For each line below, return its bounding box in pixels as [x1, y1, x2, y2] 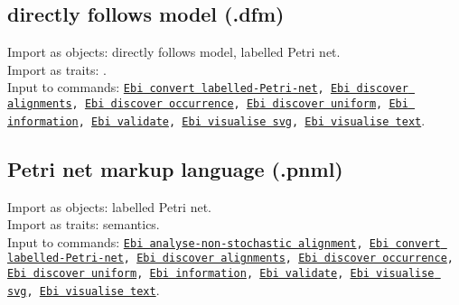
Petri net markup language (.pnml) [7, 154, 343, 182]
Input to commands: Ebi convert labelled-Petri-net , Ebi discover [7, 78, 408, 97]
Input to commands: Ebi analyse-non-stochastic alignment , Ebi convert [7, 232, 441, 251]
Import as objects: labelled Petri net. [7, 197, 211, 216]
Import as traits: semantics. [7, 215, 160, 234]
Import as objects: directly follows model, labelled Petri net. [7, 42, 341, 61]
